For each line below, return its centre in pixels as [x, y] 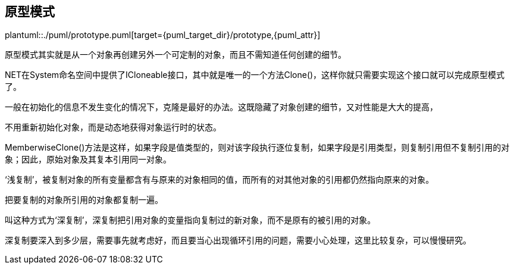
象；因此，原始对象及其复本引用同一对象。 [88, 159]
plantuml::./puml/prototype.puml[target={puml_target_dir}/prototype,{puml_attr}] [163, 35]
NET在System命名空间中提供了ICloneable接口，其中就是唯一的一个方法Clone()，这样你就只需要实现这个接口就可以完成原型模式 [255, 75]
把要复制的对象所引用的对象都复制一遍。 [84, 200]
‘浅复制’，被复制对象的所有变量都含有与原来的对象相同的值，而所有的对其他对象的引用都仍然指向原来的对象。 [220, 180]
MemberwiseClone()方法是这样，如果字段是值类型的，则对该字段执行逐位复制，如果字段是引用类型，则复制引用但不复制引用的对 [257, 148]
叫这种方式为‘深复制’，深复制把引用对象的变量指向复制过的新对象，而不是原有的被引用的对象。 [190, 220]
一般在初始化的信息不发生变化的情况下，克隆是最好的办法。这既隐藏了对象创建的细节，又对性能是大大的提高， [221, 107]
